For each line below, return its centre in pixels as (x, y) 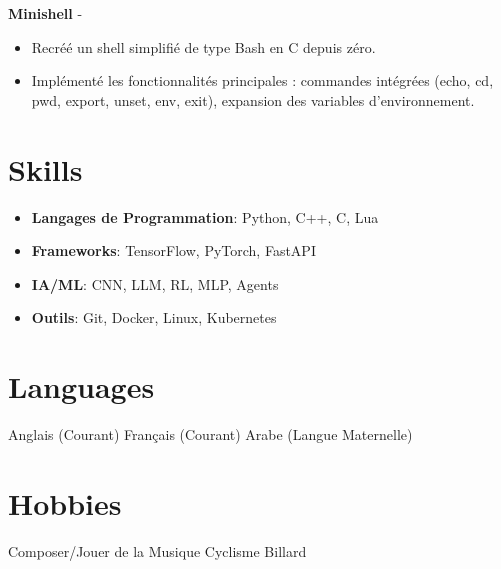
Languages (81, 386)
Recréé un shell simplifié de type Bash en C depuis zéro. (203, 46)
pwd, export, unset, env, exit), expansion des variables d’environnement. (253, 99)
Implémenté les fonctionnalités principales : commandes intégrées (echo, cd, (262, 80)
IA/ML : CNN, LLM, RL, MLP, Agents (155, 283)
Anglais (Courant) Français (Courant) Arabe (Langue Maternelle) (210, 434)
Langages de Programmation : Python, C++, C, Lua (205, 216)
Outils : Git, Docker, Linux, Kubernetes (154, 317)
